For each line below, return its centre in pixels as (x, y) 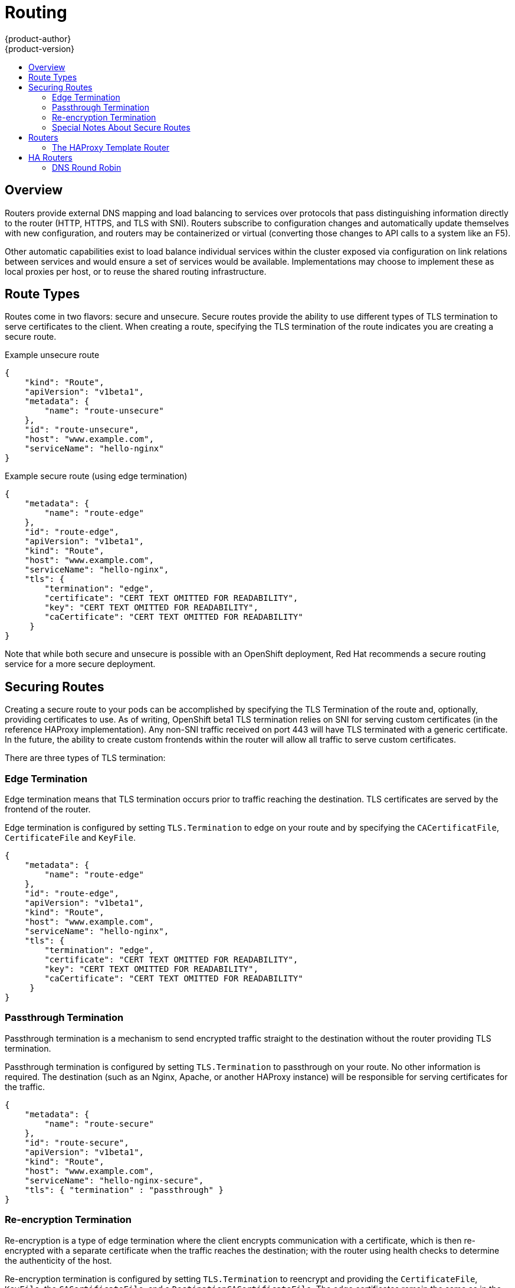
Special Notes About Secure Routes (121, 127)
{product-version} (40, 48)
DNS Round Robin (87, 167)
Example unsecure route (52, 355)
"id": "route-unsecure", (82, 430)
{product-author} (38, 38)
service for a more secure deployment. (80, 664)
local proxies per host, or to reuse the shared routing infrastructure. (136, 271)
